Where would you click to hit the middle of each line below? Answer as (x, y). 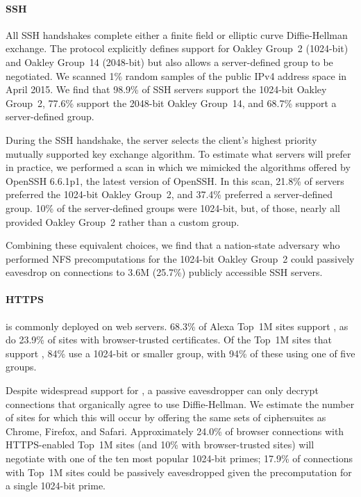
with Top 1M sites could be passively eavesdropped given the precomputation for (179, 472)
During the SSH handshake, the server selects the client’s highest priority (161, 139)
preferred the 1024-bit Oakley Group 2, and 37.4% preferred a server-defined (169, 194)
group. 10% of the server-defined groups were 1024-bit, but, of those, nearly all (173, 207)
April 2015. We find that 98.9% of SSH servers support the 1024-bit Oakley (166, 89)
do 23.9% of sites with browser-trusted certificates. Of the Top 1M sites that (169, 340)
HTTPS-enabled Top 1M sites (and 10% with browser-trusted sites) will (160, 445)
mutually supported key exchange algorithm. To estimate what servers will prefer (178, 153)
